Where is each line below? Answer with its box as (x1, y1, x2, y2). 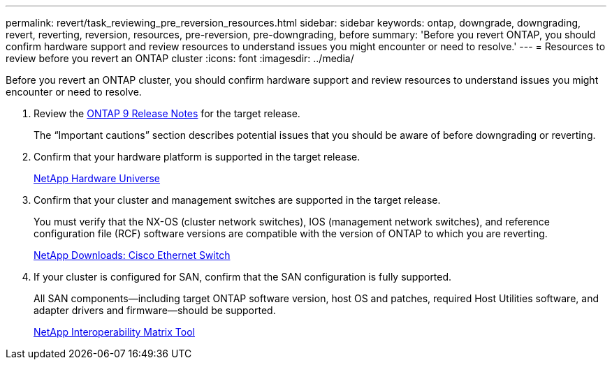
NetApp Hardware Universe (34, 172, 161, 184)
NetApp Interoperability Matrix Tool (34, 326, 195, 338)
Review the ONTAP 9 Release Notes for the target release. (34, 107, 300, 119)
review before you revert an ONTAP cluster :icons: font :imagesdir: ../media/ (6, 52, 354, 64)
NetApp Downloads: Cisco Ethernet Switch (34, 249, 231, 261)
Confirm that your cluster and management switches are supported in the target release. (34, 194, 441, 206)
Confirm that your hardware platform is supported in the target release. (34, 151, 360, 163)
